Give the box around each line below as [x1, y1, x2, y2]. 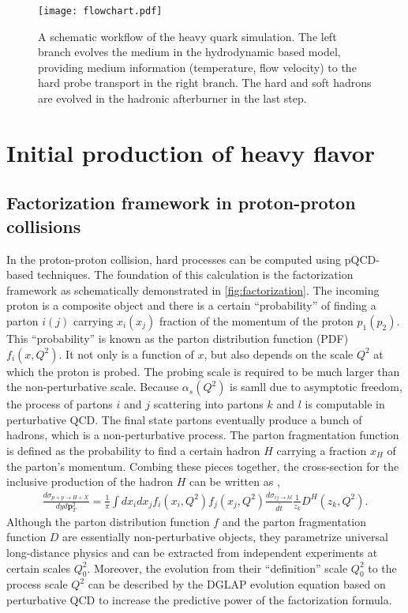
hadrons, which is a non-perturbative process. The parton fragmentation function [6, 427, 399, 443]
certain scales [6, 559, 71, 576]
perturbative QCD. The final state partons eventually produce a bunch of [6, 411, 362, 427]
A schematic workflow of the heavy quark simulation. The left [38, 28, 337, 44]
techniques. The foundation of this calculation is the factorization [36, 266, 354, 283]
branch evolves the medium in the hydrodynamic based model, [38, 43, 341, 60]
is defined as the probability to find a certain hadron [6, 442, 260, 458]
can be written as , [189, 473, 280, 490]
